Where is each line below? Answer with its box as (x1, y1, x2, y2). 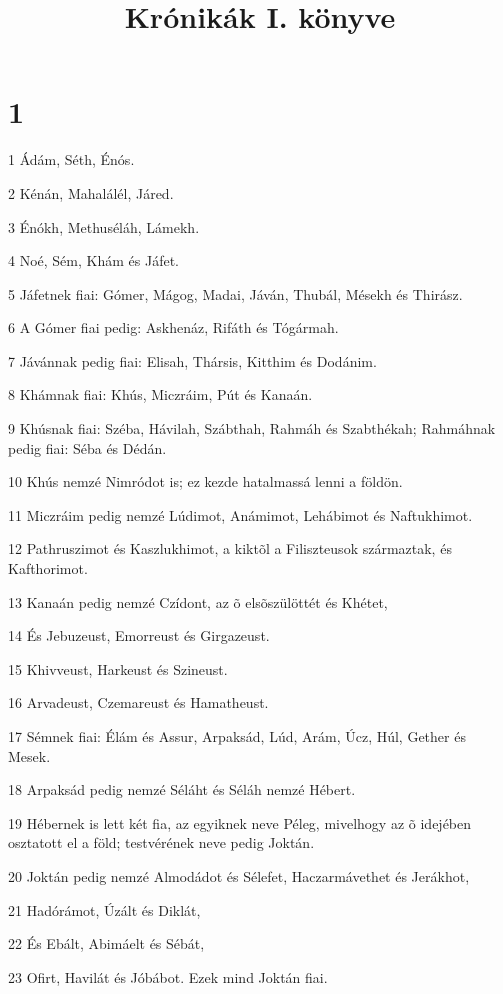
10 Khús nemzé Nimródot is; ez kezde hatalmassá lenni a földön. (8, 471, 403, 492)
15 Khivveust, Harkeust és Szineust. (8, 658, 228, 679)
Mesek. (8, 745, 51, 766)
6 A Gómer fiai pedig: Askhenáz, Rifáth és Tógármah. (8, 317, 339, 338)
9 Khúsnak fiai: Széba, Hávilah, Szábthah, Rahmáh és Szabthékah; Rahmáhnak (8, 418, 496, 439)
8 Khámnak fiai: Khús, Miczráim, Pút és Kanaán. (8, 384, 313, 405)
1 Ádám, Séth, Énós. (8, 149, 135, 170)
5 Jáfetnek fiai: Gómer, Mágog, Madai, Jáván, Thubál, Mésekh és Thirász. (8, 283, 463, 304)
